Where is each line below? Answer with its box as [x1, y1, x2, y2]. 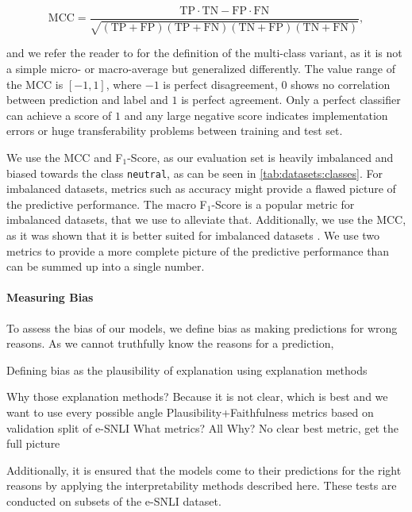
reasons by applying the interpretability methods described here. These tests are [6, 477, 397, 494]
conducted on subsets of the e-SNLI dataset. [6, 492, 221, 509]
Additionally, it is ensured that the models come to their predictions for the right [6, 461, 402, 478]
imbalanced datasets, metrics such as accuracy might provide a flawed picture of [6, 180, 396, 197]
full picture [6, 435, 60, 452]
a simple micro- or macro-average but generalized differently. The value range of [6, 60, 395, 77]
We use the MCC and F [6, 149, 123, 166]
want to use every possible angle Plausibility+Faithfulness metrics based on [6, 404, 374, 420]
